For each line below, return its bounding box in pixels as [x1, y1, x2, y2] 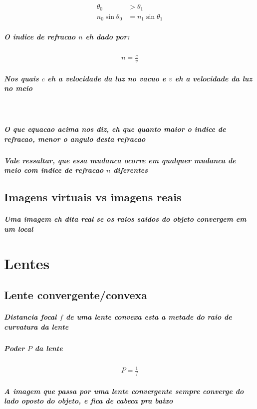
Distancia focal [4, 312, 57, 322]
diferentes [113, 165, 148, 175]
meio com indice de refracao [4, 165, 104, 175]
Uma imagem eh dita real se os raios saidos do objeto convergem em [4, 214, 247, 224]
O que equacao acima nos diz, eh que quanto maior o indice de [4, 124, 226, 134]
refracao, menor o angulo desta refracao [4, 133, 146, 144]
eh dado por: [85, 31, 130, 41]
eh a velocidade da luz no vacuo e [47, 73, 166, 83]
